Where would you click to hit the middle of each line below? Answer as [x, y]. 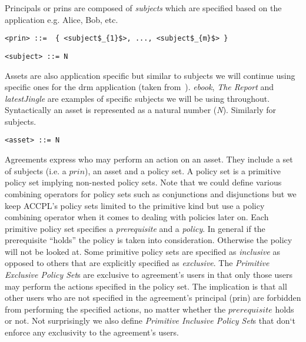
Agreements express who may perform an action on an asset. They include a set [149, 159]
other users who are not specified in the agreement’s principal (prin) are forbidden [153, 298]
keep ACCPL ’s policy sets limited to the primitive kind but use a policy [135, 205]
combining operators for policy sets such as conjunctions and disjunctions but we [151, 193]
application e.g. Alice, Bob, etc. [61, 19]
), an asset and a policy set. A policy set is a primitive [183, 170]
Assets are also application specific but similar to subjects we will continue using [150, 75]
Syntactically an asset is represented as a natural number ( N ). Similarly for [140, 110]
